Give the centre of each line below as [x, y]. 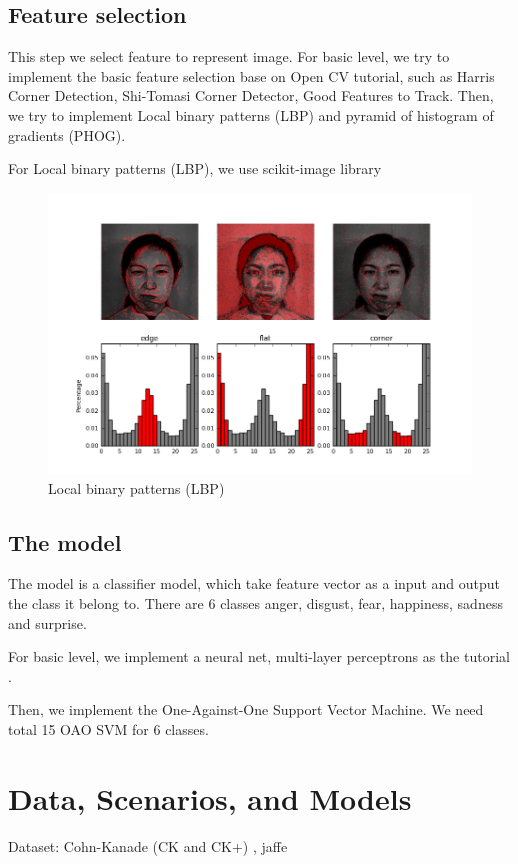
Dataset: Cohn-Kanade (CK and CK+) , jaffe [148, 845]
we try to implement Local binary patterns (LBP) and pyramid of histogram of [251, 114]
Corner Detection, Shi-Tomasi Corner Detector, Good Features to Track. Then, [251, 95]
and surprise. [47, 622]
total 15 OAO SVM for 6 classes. [108, 728]
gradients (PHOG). [67, 134]
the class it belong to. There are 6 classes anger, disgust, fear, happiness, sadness [255, 603]
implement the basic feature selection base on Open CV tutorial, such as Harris [251, 75]
